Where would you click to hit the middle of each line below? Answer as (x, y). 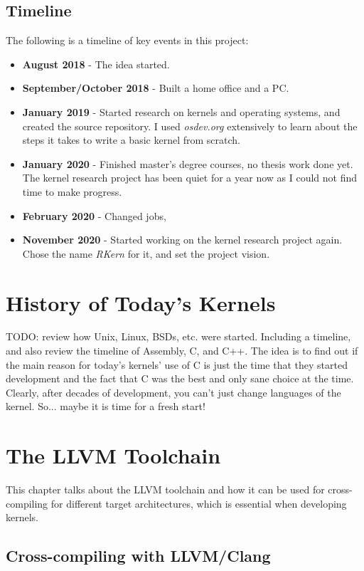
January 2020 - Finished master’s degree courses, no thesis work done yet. (188, 163)
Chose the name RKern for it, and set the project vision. (146, 253)
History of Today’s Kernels (141, 302)
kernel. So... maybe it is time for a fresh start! (106, 406)
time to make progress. (72, 191)
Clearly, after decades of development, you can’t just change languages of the (173, 392)
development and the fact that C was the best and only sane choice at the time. (180, 378)
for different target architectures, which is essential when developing (199, 503)
